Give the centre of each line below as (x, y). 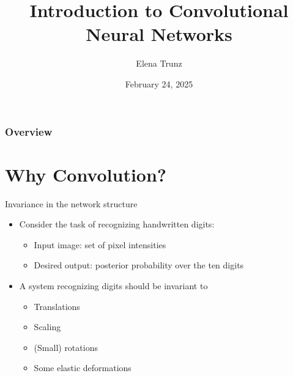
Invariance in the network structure (71, 203)
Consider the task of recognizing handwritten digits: (117, 224)
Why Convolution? (86, 174)
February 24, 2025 (159, 83)
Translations (57, 306)
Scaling (47, 327)
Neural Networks (159, 34)
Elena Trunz (159, 63)
